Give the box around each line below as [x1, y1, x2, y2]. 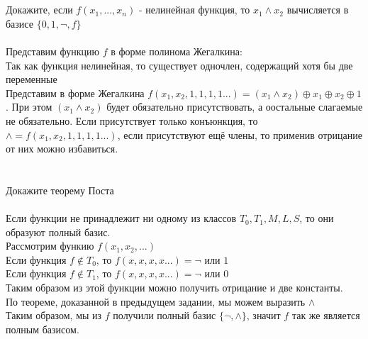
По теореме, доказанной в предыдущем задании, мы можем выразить [6, 294, 306, 309]
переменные [6, 72, 57, 87]
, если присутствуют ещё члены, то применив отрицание [117, 127, 362, 142]
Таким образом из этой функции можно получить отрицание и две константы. [6, 280, 343, 295]
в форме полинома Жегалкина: [111, 43, 242, 58]
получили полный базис [113, 308, 216, 323]
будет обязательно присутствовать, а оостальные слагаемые [106, 99, 363, 114]
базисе [6, 16, 33, 30]
